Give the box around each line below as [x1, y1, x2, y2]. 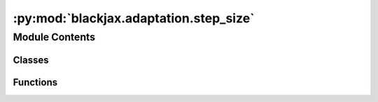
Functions [13, 76, 58, 88]
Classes [13, 54, 49, 66]
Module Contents [13, 31, 96, 43]
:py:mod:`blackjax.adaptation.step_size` [13, 10, 255, 26]
